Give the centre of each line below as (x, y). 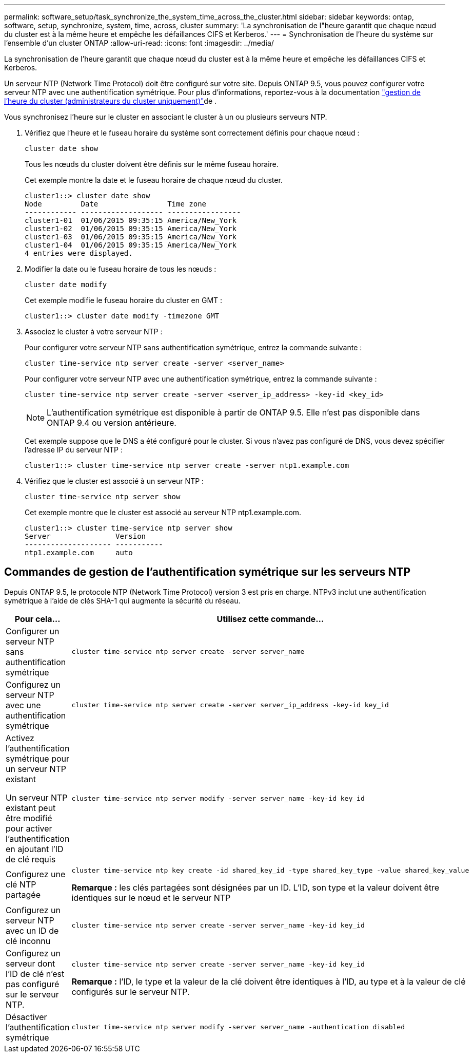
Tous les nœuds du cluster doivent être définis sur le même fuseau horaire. (152, 164)
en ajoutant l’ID (35, 849)
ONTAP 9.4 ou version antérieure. (112, 423)
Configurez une (36, 874)
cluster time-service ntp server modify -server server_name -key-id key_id (218, 799)
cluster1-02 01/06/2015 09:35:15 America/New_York (131, 229)
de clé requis (31, 859)
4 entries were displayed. (79, 253)
